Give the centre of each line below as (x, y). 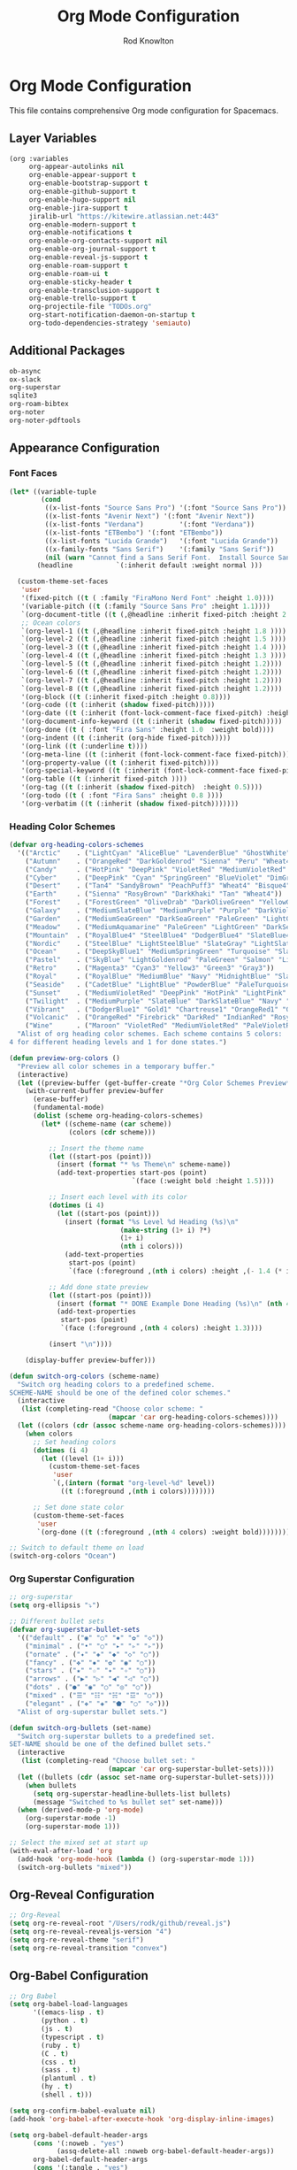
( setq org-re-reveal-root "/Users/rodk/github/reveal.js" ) (120, 1924)
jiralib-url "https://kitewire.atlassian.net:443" (124, 216)
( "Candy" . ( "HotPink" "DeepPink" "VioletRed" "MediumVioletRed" (156, 869)
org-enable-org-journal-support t (92, 250)
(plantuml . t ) (69, 2078)
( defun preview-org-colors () (65, 1058)
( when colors (49, 1434)
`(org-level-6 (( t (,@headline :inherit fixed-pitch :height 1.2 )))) (152, 672)
